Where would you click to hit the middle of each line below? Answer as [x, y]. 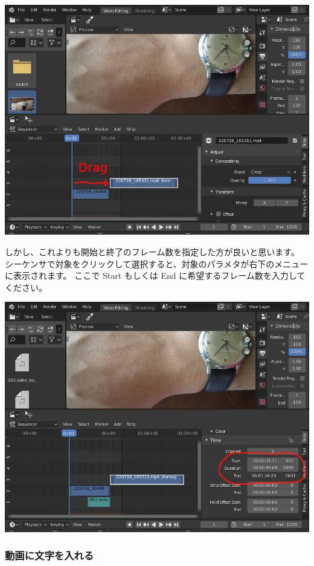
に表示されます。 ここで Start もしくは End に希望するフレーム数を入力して [155, 275]
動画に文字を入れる [50, 555]
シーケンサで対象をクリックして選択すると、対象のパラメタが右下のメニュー [157, 263]
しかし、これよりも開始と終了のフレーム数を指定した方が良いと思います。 [152, 252]
